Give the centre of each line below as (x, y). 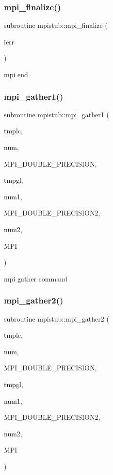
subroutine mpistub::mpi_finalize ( (56, 25)
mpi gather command (36, 278)
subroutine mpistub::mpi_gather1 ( (56, 114)
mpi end (16, 74)
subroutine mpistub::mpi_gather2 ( (56, 318)
